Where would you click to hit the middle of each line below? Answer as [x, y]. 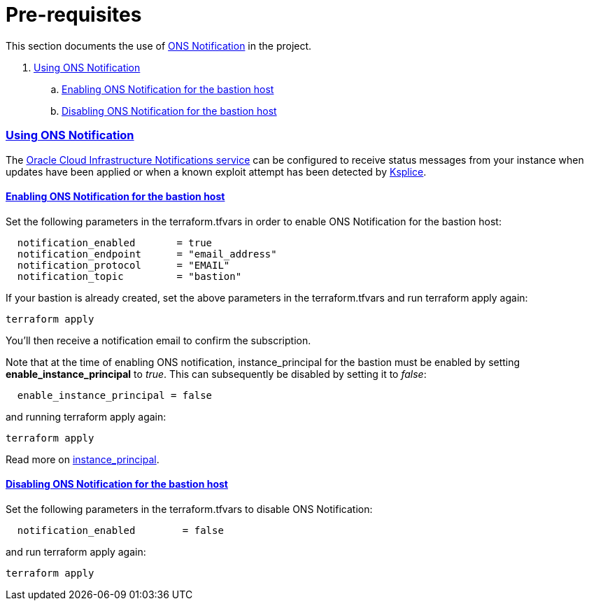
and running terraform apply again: [86, 416]
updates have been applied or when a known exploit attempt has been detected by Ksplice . [216, 171]
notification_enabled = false [120, 530]
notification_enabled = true [115, 242]
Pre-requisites [74, 15]
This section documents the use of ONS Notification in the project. [159, 45]
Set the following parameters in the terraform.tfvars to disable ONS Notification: [189, 509]
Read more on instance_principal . [83, 459]
